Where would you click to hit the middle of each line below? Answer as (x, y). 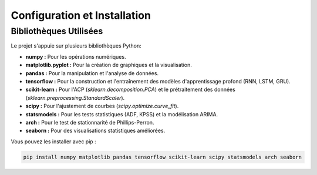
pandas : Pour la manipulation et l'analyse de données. (92, 73)
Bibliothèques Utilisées (57, 31)
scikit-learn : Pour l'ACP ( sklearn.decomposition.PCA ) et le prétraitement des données (131, 90)
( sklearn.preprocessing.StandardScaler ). (75, 97)
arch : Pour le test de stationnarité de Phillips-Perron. (90, 122)
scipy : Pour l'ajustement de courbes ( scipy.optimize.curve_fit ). (102, 106)
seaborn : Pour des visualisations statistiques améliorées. (95, 131)
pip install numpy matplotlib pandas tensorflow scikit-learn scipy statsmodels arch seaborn (163, 157)
